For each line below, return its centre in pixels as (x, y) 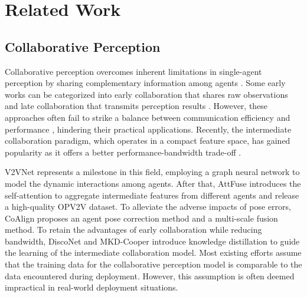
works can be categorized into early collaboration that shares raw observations (146, 94)
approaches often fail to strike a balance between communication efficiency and (148, 117)
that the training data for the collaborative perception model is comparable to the (153, 264)
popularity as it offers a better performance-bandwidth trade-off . (123, 152)
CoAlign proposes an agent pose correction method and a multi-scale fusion (141, 218)
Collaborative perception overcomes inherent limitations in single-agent (133, 71)
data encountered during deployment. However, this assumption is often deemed (150, 275)
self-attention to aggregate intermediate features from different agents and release (152, 195)
